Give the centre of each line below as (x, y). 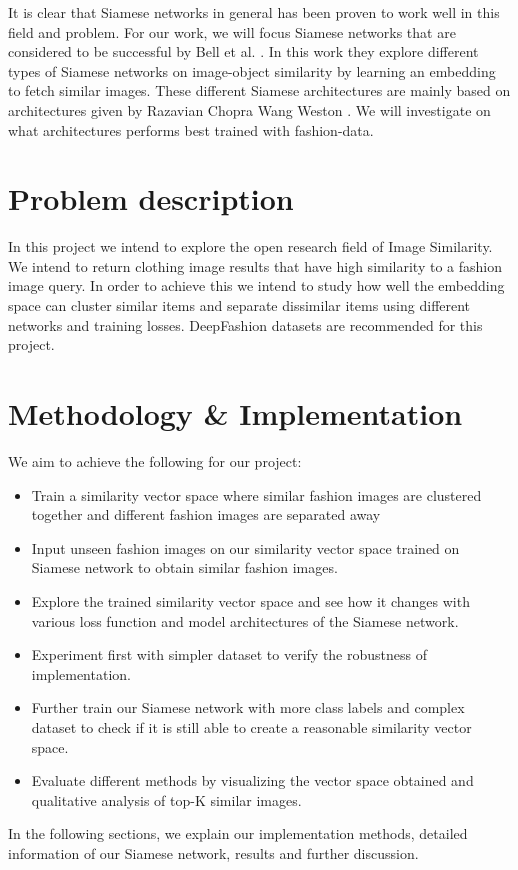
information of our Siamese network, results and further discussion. (213, 852)
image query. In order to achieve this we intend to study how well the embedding (256, 285)
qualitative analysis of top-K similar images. (166, 799)
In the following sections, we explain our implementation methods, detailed (238, 833)
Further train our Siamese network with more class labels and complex (248, 707)
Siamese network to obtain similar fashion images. (184, 567)
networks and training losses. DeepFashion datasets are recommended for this (245, 324)
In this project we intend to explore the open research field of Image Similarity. (250, 246)
